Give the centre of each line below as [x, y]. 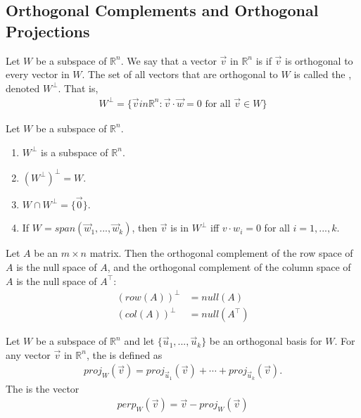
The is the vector [43, 388]
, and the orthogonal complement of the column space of [229, 267]
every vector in [38, 74]
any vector [28, 354]
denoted [23, 88]
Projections [48, 31]
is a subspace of [75, 152]
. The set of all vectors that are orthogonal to [180, 74]
